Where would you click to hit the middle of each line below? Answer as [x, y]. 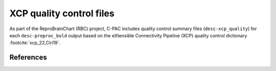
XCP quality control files [62, 13]
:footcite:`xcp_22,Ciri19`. [35, 43]
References [28, 57]
